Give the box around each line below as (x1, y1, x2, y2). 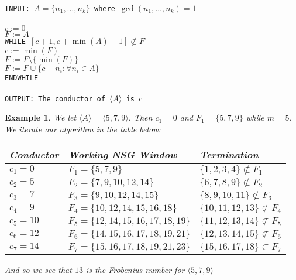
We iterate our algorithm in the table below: (5, 123, 161, 135)
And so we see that (5, 263, 72, 275)
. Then (128, 111, 153, 124)
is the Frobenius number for (85, 263, 185, 275)
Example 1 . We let (5, 111, 77, 124)
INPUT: (5, 4, 30, 13)
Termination (199, 147, 259, 161)
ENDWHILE (5, 73, 39, 82)
